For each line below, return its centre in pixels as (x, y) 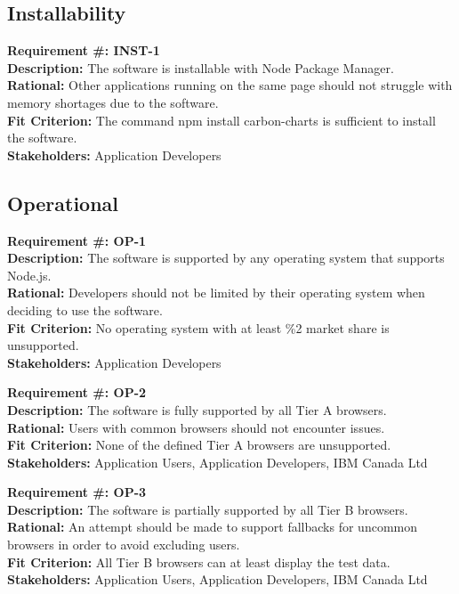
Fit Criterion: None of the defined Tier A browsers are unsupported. (199, 445)
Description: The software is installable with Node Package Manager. (201, 67)
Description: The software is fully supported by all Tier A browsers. (197, 409)
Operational (63, 203)
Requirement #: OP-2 (77, 392)
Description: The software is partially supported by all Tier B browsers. (208, 509)
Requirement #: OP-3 (77, 492)
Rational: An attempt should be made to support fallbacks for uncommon (212, 527)
